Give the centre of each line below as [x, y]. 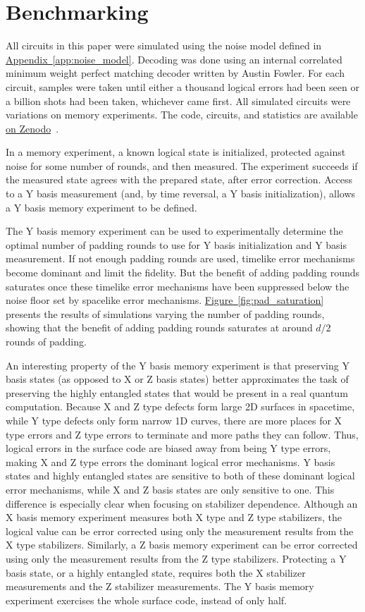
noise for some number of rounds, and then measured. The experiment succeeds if [182, 165]
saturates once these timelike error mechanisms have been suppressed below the [178, 286]
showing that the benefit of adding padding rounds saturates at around [159, 328]
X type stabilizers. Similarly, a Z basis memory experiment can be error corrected [182, 545]
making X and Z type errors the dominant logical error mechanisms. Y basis [171, 461]
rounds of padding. [46, 341]
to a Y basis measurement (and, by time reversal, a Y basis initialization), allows [181, 194]
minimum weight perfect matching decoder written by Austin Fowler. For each [175, 73]
